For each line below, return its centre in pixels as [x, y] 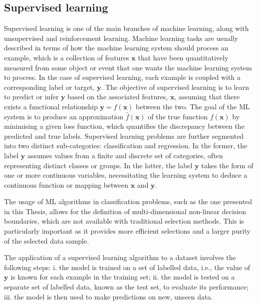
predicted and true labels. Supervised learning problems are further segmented [124, 136]
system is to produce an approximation [64, 116]
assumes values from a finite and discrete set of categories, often [125, 155]
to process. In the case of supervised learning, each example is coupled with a [122, 77]
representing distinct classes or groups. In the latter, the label [98, 165]
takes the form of [227, 165]
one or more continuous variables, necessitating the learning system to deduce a [126, 175]
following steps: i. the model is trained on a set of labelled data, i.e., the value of [127, 267]
